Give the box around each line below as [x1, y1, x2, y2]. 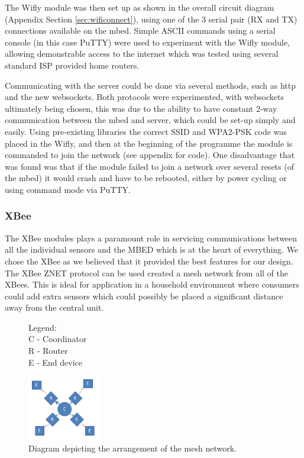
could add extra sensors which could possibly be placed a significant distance [5, 289, 283, 302]
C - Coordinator [28, 333, 87, 345]
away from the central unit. [5, 301, 104, 314]
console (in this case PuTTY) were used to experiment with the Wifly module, [5, 36, 290, 48]
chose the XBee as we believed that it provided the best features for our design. [5, 254, 293, 267]
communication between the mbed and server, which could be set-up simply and [5, 114, 296, 126]
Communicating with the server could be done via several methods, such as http [5, 79, 296, 91]
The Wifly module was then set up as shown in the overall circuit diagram [5, 1, 274, 13]
